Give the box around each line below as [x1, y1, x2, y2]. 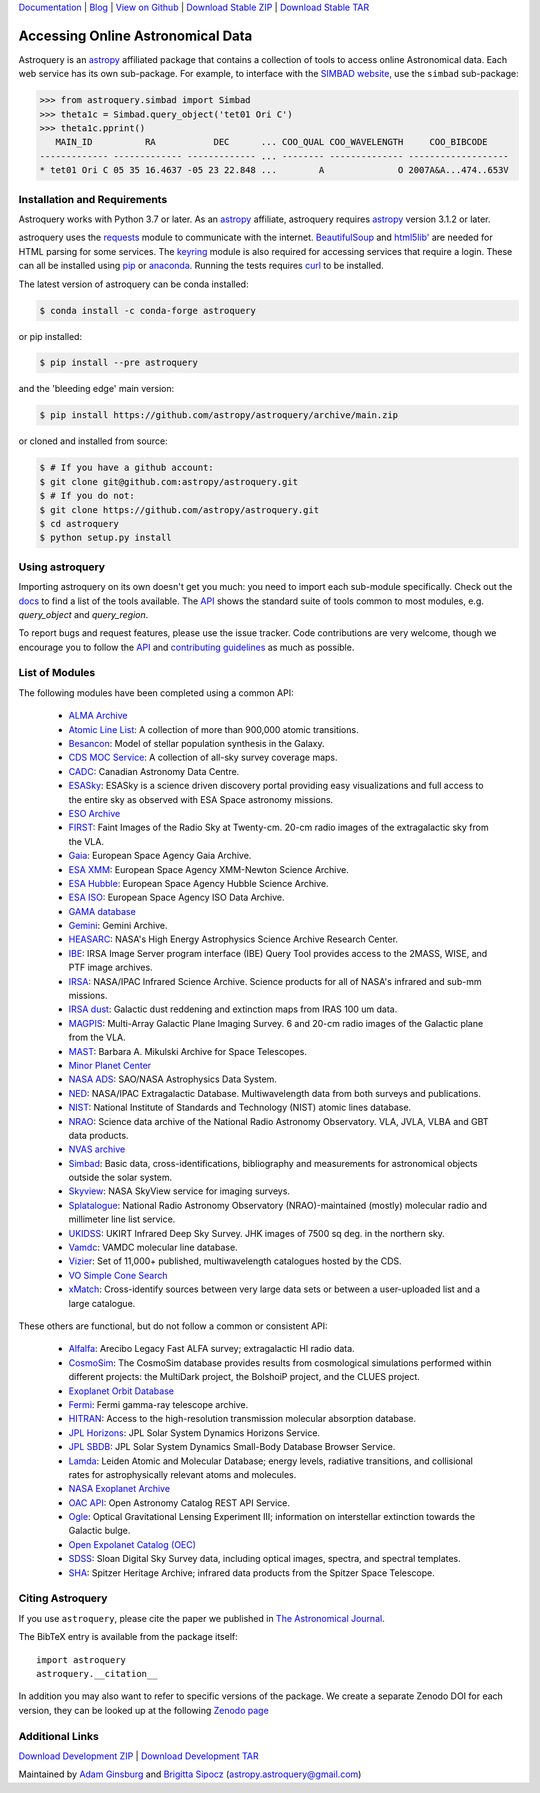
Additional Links [18, 1729, 99, 1743]
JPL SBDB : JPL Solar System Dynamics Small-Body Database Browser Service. [68, 1441, 396, 1453]
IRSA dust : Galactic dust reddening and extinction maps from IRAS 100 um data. [68, 1003, 398, 1015]
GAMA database [68, 905, 137, 917]
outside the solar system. [68, 1171, 173, 1184]
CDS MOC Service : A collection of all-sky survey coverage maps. [68, 751, 339, 764]
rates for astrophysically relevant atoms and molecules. [68, 1468, 297, 1480]
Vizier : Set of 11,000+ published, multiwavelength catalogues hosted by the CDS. [68, 1255, 402, 1267]
